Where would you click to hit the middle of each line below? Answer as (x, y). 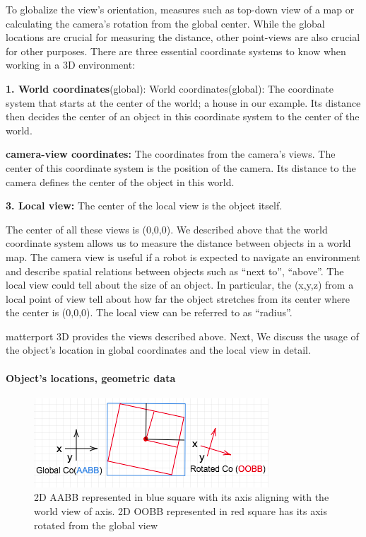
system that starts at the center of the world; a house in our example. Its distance (183, 102)
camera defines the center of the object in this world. (120, 181)
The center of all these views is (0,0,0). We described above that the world (167, 229)
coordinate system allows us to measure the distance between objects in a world (178, 243)
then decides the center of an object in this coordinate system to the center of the (183, 116)
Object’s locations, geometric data (91, 377)
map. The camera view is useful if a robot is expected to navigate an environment (183, 256)
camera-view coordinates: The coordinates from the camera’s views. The (171, 154)
